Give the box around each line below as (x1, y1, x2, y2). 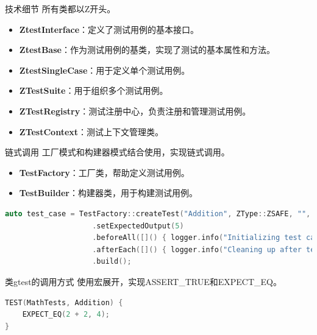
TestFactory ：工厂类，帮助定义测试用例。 (19, 166, 190, 178)
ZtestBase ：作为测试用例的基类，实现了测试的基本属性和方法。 (19, 43, 275, 56)
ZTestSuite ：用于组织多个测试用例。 (19, 84, 168, 97)
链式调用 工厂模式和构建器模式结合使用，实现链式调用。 (5, 146, 230, 158)
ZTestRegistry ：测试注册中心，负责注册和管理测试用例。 (19, 104, 251, 117)
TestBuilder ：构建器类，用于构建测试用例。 (19, 186, 198, 199)
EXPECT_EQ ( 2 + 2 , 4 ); (22, 310, 110, 319)
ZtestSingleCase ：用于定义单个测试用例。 (19, 63, 190, 76)
